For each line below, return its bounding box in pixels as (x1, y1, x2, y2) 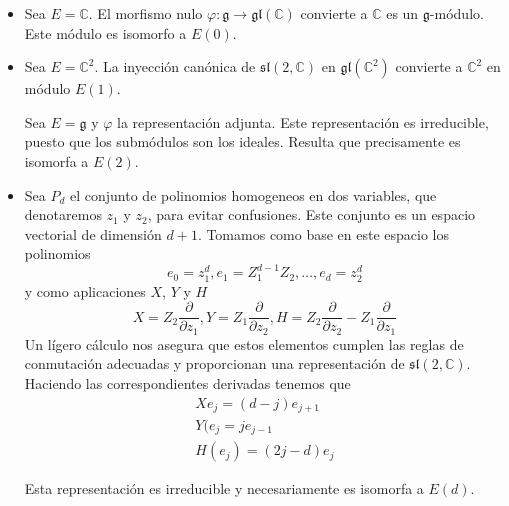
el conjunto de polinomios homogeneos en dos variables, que (70, 184, 437, 205)
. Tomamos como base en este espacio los (197, 223, 450, 244)
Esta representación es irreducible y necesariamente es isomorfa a (24, 478, 424, 499)
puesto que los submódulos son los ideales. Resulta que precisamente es (24, 131, 461, 152)
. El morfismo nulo (88, 3, 203, 23)
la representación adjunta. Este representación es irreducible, (117, 111, 489, 132)
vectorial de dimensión (24, 223, 162, 244)
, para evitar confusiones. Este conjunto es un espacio (147, 204, 476, 225)
